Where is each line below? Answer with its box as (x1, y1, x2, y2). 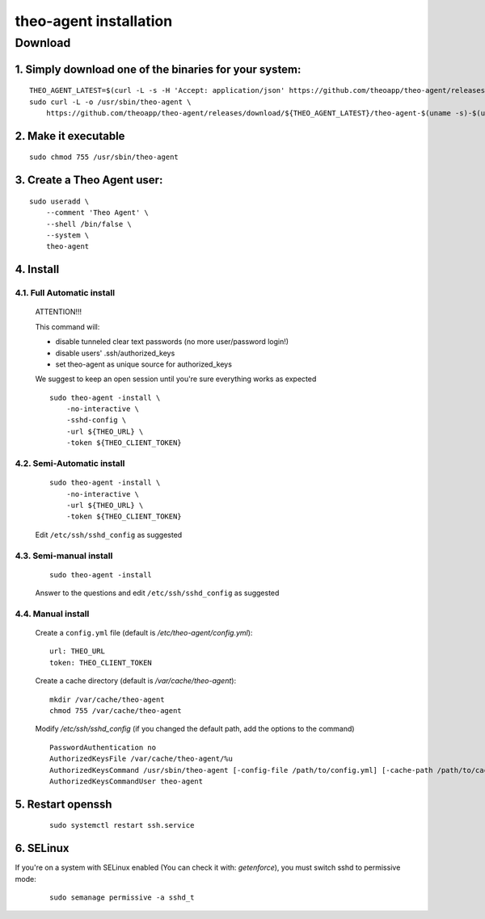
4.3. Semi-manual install (15, 550, 113, 561)
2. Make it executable (15, 129, 125, 143)
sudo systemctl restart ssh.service (49, 820, 195, 830)
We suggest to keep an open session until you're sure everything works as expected (35, 374, 317, 384)
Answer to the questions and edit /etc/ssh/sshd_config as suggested (35, 588, 280, 598)
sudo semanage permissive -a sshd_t (49, 893, 195, 902)
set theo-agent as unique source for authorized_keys (55, 359, 232, 369)
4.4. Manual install (15, 608, 90, 619)
